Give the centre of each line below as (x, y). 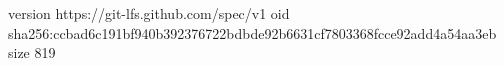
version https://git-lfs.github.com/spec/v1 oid (149, 13)
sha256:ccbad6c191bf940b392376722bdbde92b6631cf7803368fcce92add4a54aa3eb (252, 32)
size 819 (32, 52)
